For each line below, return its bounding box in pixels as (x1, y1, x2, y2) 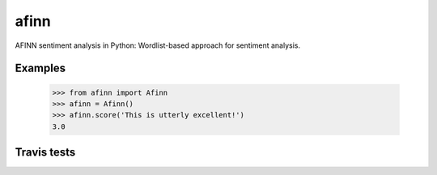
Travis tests (15, 146, 76, 160)
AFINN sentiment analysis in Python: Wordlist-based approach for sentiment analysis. (15, 41, 301, 50)
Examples (15, 62, 66, 75)
